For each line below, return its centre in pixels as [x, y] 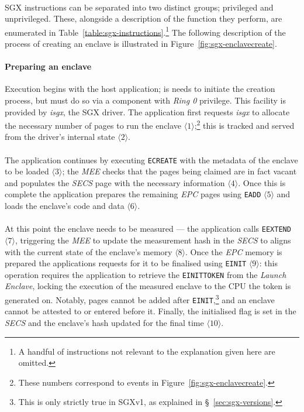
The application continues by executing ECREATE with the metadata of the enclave [151, 159]
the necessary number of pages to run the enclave [93, 125]
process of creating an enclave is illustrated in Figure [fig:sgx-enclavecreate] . [141, 44]
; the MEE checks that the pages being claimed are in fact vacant [179, 171]
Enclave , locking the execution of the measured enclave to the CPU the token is [148, 286]
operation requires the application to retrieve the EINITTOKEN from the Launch [146, 274]
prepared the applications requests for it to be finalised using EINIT [126, 263]
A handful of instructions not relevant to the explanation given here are [147, 351]
